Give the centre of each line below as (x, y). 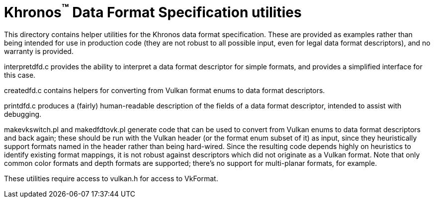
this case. (20, 75)
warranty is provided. (39, 51)
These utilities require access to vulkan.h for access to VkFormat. (111, 179)
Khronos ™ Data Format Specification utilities (153, 11)
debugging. (23, 114)
